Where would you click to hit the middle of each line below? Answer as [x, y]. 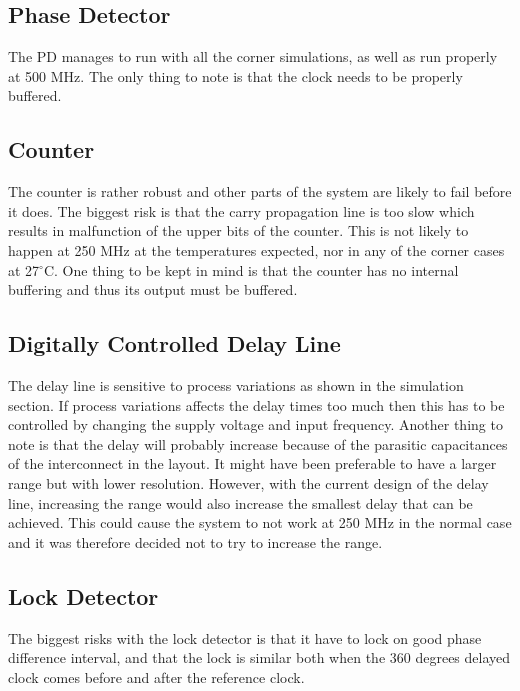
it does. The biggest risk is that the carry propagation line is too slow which [241, 210]
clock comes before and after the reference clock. [156, 676]
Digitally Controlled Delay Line [174, 343]
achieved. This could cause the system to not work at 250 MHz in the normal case [260, 522]
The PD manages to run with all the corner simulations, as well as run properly [253, 56]
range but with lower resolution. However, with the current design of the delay [248, 482]
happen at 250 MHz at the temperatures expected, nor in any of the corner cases [256, 249]
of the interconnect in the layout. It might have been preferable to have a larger [252, 463]
